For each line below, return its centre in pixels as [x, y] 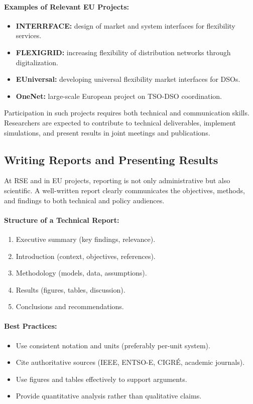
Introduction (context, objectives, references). [86, 256]
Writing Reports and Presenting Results [111, 159]
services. [29, 35]
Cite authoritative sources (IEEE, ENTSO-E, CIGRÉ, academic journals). [130, 362]
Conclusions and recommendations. [70, 306]
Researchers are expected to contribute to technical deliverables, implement [120, 122]
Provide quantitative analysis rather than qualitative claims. [109, 396]
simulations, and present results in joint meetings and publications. [107, 132]
